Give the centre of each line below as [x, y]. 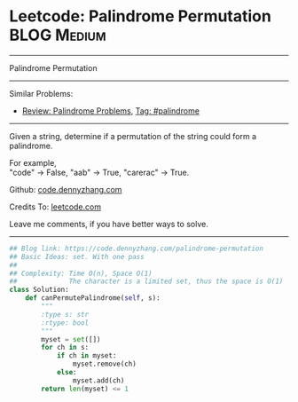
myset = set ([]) [71, 339]
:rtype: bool [65, 323]
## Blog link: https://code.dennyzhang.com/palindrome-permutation [137, 248]
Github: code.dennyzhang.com [66, 189]
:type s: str [65, 314]
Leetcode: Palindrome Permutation [141, 16]
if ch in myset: [86, 356]
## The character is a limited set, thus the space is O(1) [146, 281]
